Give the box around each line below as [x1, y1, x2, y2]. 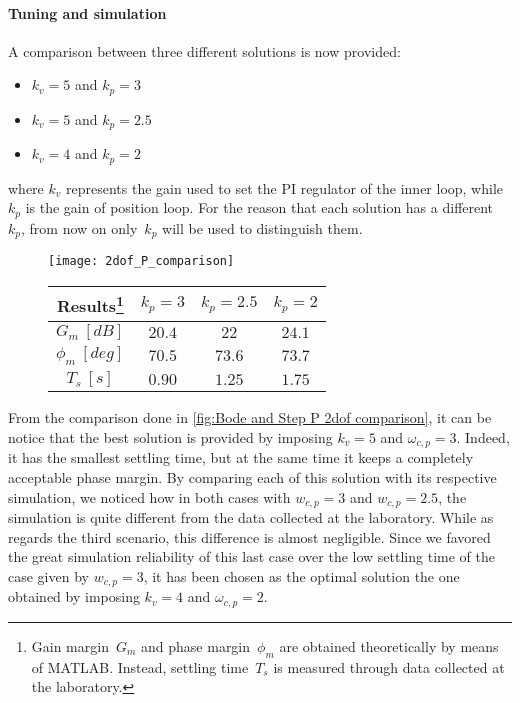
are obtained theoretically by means [279, 635, 499, 656]
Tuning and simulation [8, 2, 167, 23]
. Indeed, [456, 427, 510, 448]
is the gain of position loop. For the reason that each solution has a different [25, 197, 494, 218]
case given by [8, 565, 89, 586]
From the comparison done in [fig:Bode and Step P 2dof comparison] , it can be [8, 407, 492, 428]
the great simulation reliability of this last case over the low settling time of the [8, 546, 495, 567]
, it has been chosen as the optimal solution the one [143, 565, 460, 586]
